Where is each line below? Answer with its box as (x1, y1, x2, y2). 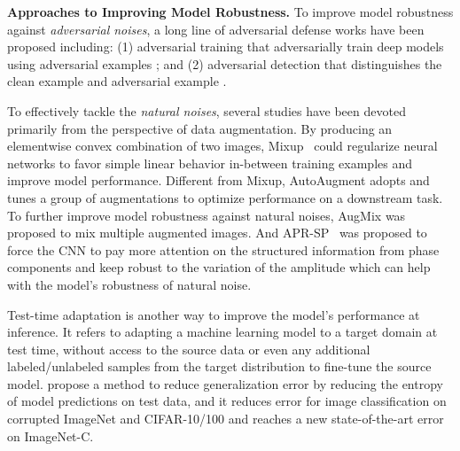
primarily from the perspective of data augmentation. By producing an (7, 119, 393, 137)
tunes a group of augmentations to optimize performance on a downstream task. (7, 188, 443, 206)
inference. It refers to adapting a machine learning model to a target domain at (7, 323, 438, 341)
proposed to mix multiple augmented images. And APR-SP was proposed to (7, 223, 427, 242)
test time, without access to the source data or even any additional (7, 339, 370, 358)
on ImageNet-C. (7, 426, 94, 445)
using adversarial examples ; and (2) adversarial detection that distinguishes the (7, 54, 442, 73)
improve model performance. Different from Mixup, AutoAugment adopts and (7, 171, 430, 190)
